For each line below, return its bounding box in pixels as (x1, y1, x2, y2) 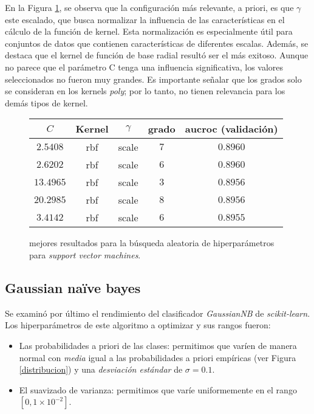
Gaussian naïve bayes (5, 278, 141, 297)
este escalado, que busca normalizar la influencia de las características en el (5, 13, 285, 26)
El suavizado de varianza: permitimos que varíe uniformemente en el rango (19, 383, 297, 396)
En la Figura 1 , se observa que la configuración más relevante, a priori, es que (5, 1, 294, 13)
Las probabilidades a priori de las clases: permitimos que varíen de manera (19, 339, 297, 351)
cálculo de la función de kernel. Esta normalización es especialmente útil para (5, 25, 293, 38)
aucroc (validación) (185, 122, 278, 136)
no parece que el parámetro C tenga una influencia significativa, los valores (5, 60, 284, 73)
